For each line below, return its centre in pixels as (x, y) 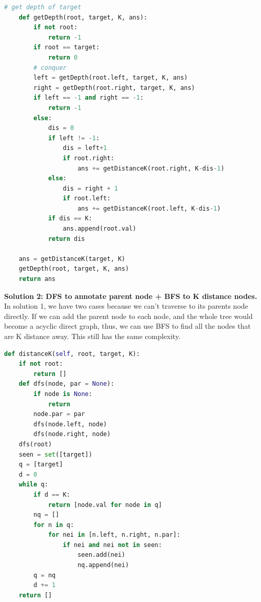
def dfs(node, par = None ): (66, 384)
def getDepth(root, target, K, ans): (83, 17)
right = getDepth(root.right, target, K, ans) (114, 88)
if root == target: (67, 48)
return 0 (63, 57)
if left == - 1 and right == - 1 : (89, 98)
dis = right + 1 (90, 188)
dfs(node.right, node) (72, 434)
